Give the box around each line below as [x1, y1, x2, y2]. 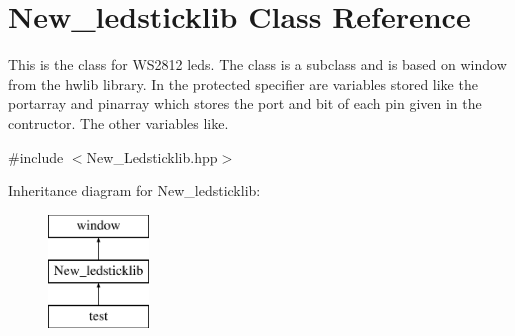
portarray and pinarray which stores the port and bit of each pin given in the [8, 93, 482, 114]
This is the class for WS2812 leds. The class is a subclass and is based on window [8, 54, 507, 75]
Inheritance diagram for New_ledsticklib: [8, 180, 261, 201]
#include [8, 146, 64, 167]
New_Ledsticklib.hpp [86, 146, 218, 167]
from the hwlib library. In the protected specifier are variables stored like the [8, 73, 478, 94]
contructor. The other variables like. [8, 112, 229, 133]
